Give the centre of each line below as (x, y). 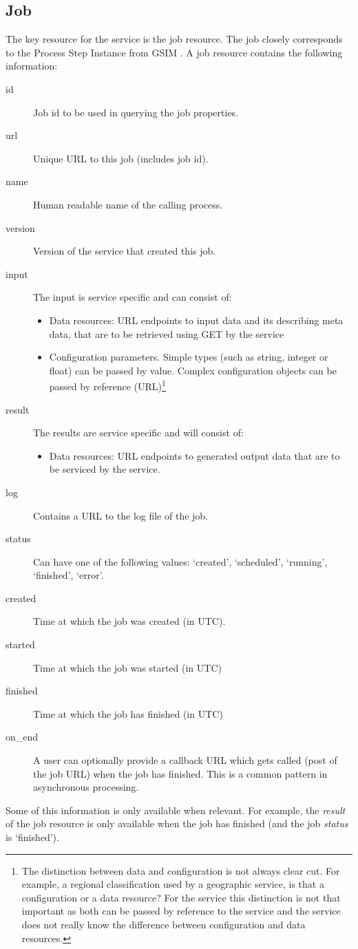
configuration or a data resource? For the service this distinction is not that (181, 897)
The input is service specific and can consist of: (133, 297)
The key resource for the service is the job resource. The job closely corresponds (174, 39)
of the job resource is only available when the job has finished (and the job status (177, 823)
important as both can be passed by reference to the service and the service (181, 911)
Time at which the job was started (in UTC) (127, 667)
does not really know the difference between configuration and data (164, 924)
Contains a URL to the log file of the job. (121, 515)
